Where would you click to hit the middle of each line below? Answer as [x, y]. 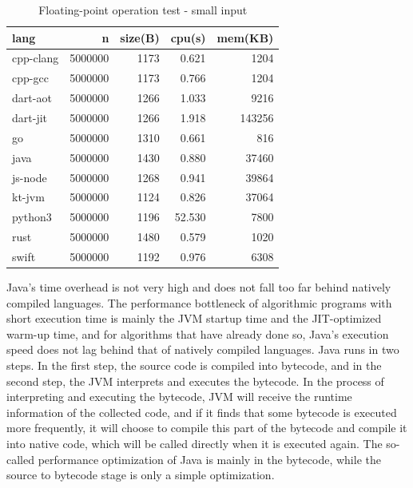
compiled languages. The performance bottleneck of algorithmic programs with [199, 302]
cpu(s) [188, 37]
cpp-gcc [30, 78]
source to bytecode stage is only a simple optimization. [141, 475]
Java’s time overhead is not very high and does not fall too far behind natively [199, 286]
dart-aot [32, 98]
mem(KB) [245, 37]
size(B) [140, 37]
